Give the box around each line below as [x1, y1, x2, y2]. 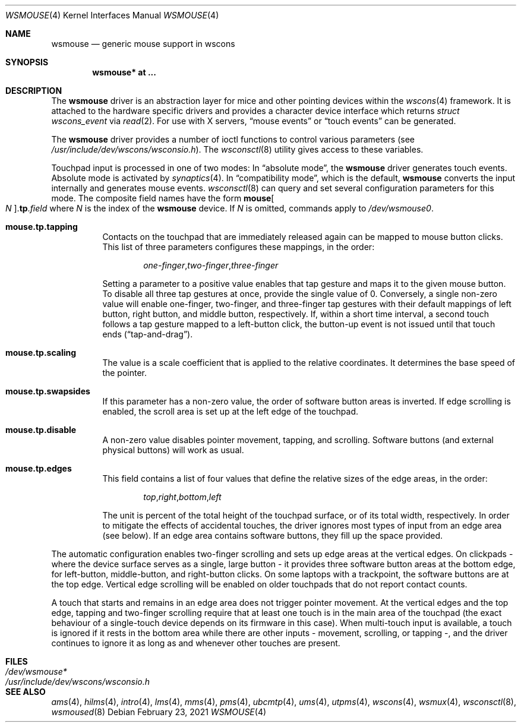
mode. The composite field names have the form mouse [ [51, 193, 274, 203]
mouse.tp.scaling [5, 347, 77, 358]
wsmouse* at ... [92, 67, 156, 77]
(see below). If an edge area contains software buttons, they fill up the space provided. [102, 530, 443, 540]
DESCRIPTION [5, 86, 62, 96]
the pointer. [102, 368, 147, 378]
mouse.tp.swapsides [5, 386, 90, 396]
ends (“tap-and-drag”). [102, 329, 193, 339]
